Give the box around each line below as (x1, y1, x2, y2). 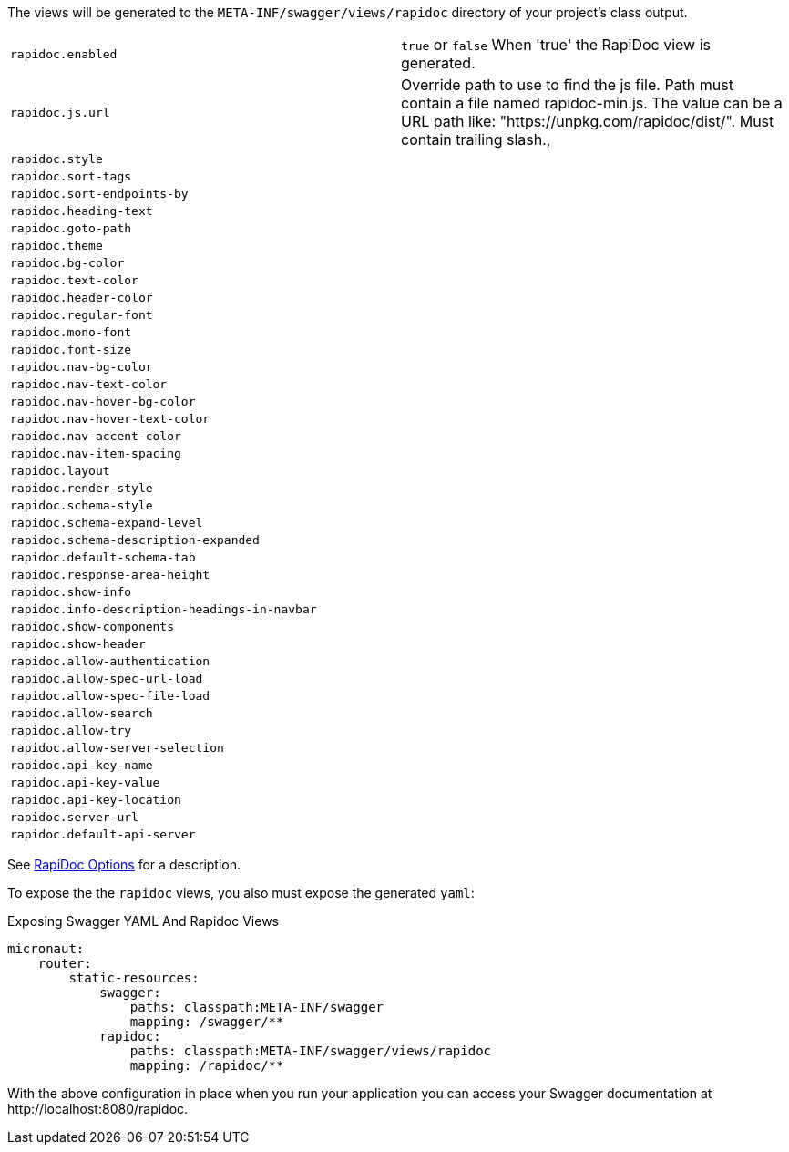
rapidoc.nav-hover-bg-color (10, 395, 196, 408)
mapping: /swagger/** (129, 1014, 284, 1029)
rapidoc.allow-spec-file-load (10, 689, 210, 703)
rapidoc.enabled (10, 46, 118, 61)
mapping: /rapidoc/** (129, 1058, 284, 1073)
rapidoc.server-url (10, 810, 138, 824)
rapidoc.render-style (10, 481, 153, 495)
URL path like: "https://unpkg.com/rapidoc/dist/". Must (401, 112, 774, 130)
